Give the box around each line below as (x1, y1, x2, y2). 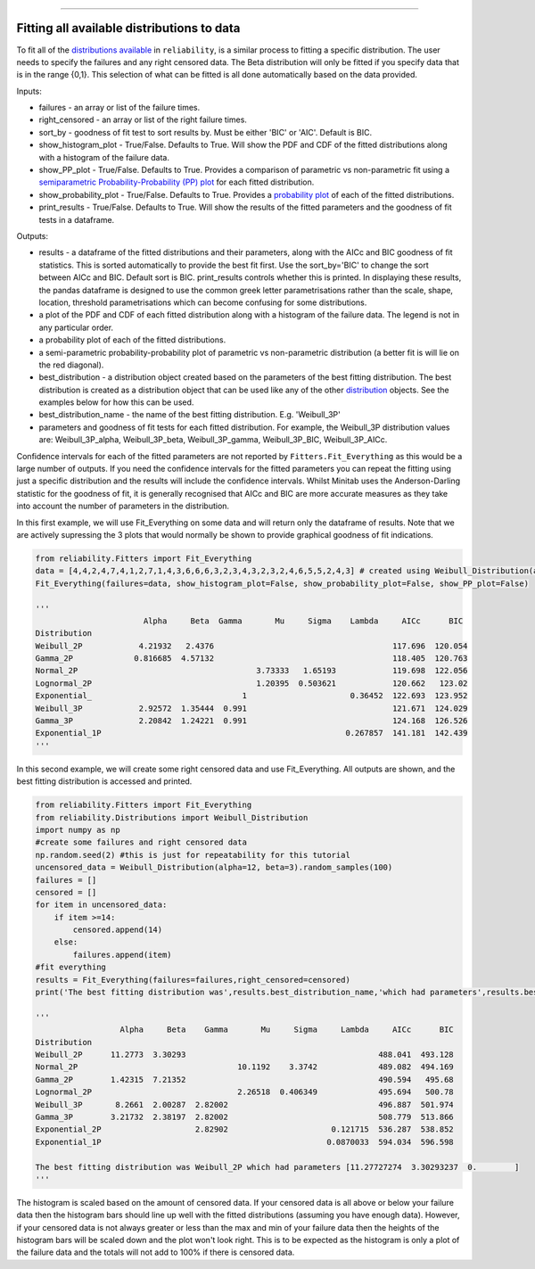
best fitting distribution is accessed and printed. (16, 776, 193, 787)
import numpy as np (35, 825, 120, 835)
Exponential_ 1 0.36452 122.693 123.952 (35, 691, 468, 701)
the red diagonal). (38, 359, 104, 370)
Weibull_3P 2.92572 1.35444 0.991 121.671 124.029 (35, 703, 468, 713)
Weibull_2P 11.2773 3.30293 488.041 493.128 (35, 1049, 454, 1059)
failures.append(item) (72, 950, 173, 960)
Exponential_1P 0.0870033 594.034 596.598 (35, 1137, 454, 1147)
